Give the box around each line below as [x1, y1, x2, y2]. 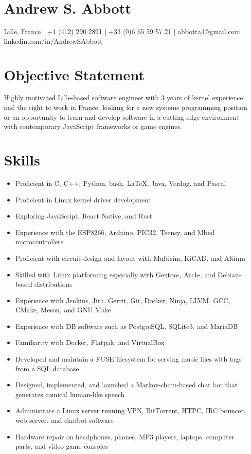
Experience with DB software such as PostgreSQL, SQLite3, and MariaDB [15, 321, 238, 331]
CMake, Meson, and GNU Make [15, 305, 111, 315]
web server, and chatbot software [15, 415, 114, 425]
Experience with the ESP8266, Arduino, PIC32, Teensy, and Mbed [15, 227, 215, 237]
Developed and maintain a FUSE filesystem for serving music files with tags [15, 354, 242, 364]
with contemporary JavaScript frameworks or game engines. [4, 121, 182, 131]
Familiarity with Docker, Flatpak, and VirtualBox [15, 337, 165, 347]
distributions [34, 279, 72, 289]
